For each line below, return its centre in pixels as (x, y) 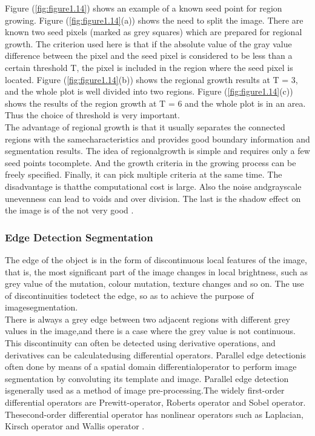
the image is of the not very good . (69, 210)
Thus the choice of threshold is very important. (92, 115)
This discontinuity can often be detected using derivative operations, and (140, 343)
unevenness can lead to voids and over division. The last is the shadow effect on (153, 198)
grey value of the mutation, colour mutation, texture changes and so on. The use (154, 283)
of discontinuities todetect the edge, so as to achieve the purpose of (129, 295)
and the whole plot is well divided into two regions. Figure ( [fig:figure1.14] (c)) (149, 91)
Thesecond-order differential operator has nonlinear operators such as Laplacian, (154, 414)
